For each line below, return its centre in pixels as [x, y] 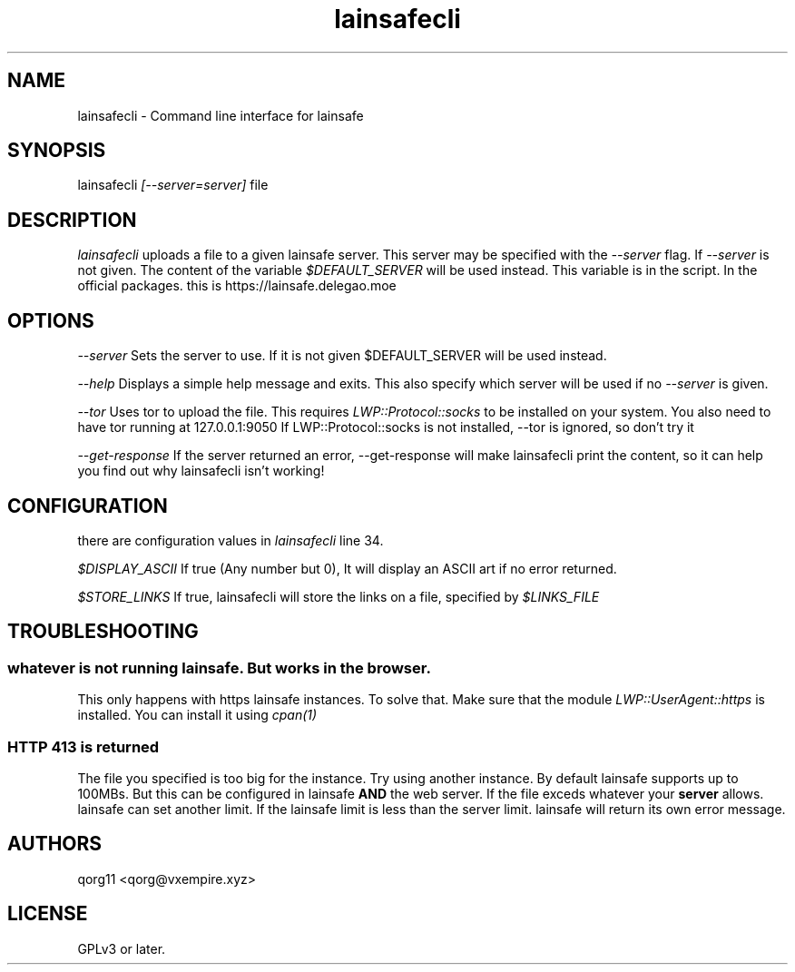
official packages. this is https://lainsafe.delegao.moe [237, 286]
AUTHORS [55, 844]
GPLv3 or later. [122, 948]
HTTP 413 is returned [83, 746]
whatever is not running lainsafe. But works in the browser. [219, 668]
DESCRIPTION [72, 220]
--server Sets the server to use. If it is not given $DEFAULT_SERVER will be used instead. [342, 356]
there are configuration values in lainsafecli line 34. [231, 540]
